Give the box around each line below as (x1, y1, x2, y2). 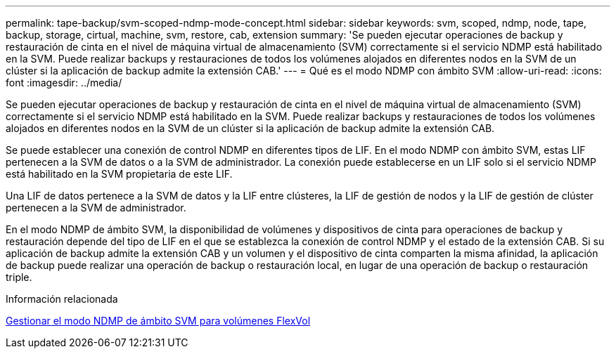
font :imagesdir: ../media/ (6, 77, 122, 88)
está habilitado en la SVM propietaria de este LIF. (6, 168, 233, 180)
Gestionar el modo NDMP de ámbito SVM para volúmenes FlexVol (6, 315, 311, 327)
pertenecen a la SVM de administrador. (6, 202, 186, 214)
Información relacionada (6, 293, 118, 305)
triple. (6, 271, 32, 283)
